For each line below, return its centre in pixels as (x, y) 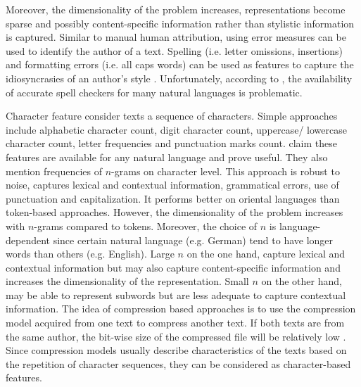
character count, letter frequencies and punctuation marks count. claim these (171, 143)
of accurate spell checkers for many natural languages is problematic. (154, 92)
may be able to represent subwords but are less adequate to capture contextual (176, 294)
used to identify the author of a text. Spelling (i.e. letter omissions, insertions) (174, 50)
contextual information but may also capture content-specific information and (173, 267)
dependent (28, 240)
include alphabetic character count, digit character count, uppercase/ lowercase (176, 129)
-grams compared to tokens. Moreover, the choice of (146, 226)
